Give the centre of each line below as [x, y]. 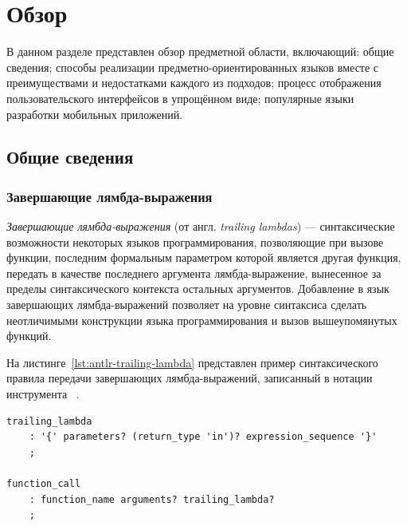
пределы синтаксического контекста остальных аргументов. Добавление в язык [198, 289]
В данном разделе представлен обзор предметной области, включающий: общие [200, 51]
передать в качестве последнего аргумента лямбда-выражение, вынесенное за [194, 273]
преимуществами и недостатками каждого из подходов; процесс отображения [194, 83]
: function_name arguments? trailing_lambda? [152, 499]
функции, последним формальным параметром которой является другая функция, [204, 257]
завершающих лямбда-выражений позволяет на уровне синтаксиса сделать [187, 305]
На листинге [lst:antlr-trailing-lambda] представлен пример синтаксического [192, 362]
